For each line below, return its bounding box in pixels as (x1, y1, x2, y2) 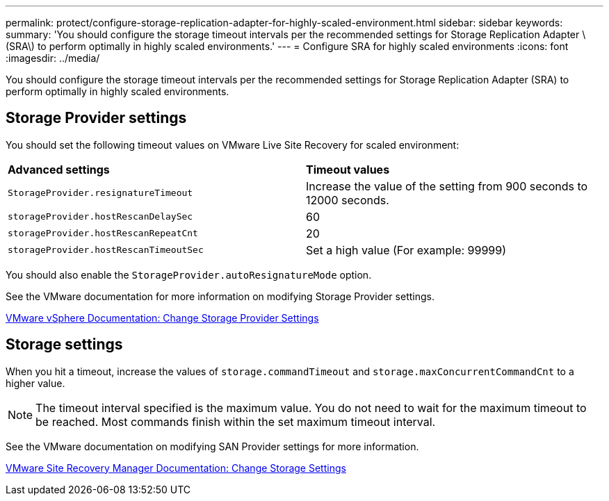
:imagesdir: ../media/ (6, 52, 100, 64)
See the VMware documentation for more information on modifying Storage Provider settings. (6, 290, 435, 302)
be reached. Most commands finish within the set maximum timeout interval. (35, 414, 436, 429)
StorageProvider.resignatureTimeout (8, 188, 193, 199)
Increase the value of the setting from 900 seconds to (306, 179, 588, 193)
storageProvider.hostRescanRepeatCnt (8, 228, 198, 239)
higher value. (6, 377, 65, 389)
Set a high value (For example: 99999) (306, 243, 507, 257)
